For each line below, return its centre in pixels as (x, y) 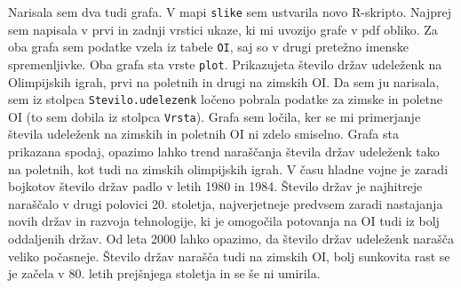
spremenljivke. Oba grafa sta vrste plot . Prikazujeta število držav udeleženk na (225, 64)
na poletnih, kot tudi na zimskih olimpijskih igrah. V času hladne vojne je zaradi (228, 168)
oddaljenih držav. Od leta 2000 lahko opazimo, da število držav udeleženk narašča (231, 239)
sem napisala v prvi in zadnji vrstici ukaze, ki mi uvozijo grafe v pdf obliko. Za (223, 29)
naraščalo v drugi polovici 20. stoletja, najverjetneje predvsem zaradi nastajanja (226, 203)
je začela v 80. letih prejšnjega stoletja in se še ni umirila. (164, 273)
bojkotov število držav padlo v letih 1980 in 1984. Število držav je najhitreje (215, 186)
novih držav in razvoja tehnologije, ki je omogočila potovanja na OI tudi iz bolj (224, 221)
